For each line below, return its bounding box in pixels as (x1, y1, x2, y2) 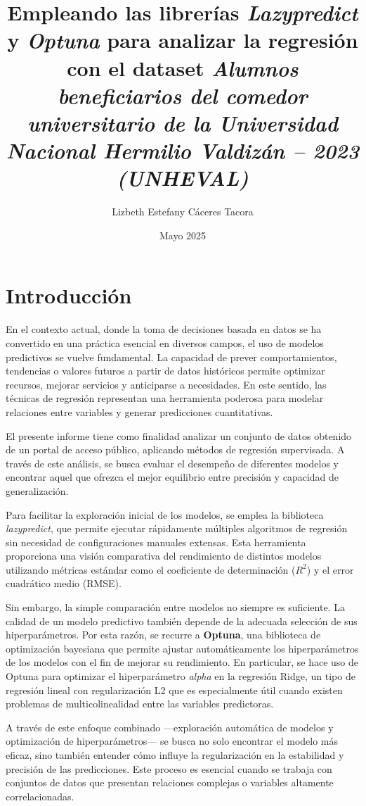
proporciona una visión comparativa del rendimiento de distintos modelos (6, 548, 322, 563)
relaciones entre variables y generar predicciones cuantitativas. (6, 404, 273, 419)
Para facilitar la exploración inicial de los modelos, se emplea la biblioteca (6, 507, 324, 522)
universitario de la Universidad (27, 108, 338, 137)
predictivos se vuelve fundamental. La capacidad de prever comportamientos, (6, 349, 337, 364)
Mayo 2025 (159, 227, 207, 242)
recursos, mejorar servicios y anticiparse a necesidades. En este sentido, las (6, 377, 327, 391)
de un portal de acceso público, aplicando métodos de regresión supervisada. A (6, 442, 345, 457)
